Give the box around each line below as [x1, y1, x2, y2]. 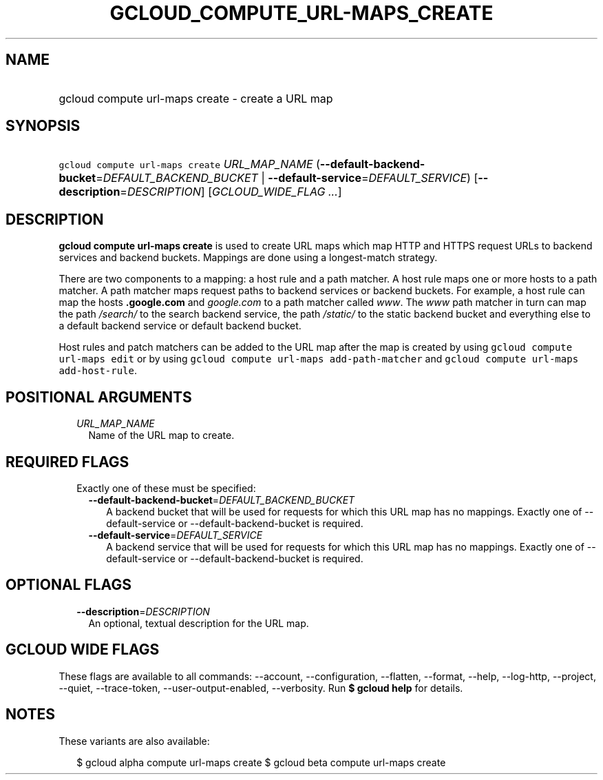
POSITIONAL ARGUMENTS [6, 388, 192, 406]
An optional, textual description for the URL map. [88, 617, 309, 629]
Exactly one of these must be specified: [76, 482, 256, 494]
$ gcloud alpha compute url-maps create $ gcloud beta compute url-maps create [76, 756, 446, 768]
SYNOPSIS [6, 117, 81, 135]
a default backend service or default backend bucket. [59, 320, 301, 332]
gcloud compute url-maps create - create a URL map [59, 91, 333, 105]
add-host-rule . [59, 365, 138, 377]
